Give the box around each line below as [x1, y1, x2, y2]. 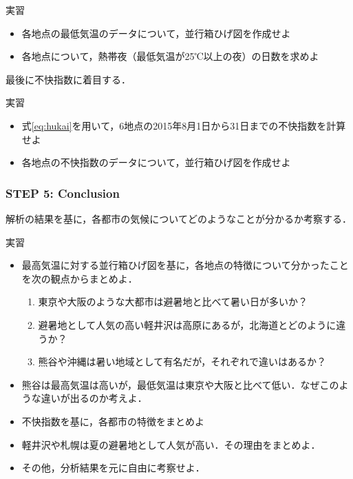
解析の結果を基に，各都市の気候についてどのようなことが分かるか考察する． [6, 211, 352, 225]
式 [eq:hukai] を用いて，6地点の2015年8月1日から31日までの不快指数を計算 [21, 118, 346, 132]
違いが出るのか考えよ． [41, 391, 147, 405]
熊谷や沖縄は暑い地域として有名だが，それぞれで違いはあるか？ [38, 354, 326, 369]
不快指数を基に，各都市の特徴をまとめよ [21, 414, 205, 428]
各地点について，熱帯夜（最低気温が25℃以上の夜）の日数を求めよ [21, 49, 319, 63]
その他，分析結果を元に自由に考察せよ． [21, 460, 205, 475]
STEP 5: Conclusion [6, 184, 120, 201]
